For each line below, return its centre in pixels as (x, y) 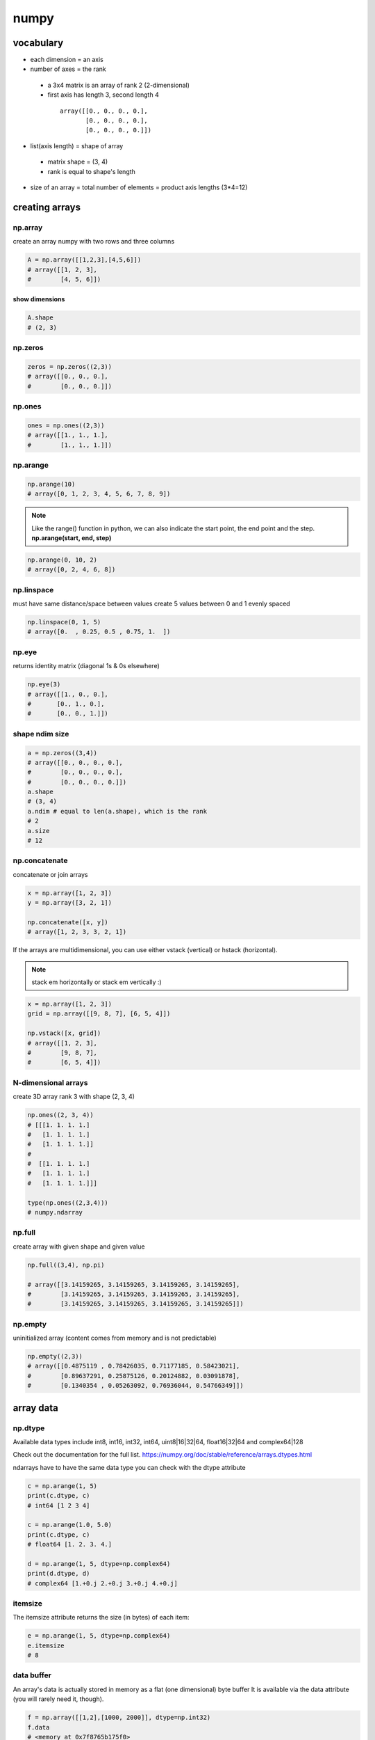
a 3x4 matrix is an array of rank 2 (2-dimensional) (119, 85)
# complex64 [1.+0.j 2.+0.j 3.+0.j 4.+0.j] (103, 1583)
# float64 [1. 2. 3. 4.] (70, 1544)
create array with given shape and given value (79, 1247)
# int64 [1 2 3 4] (59, 1505)
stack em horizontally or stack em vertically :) (97, 982)
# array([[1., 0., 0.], (68, 694)
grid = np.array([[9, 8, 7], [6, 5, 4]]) (99, 1014)
